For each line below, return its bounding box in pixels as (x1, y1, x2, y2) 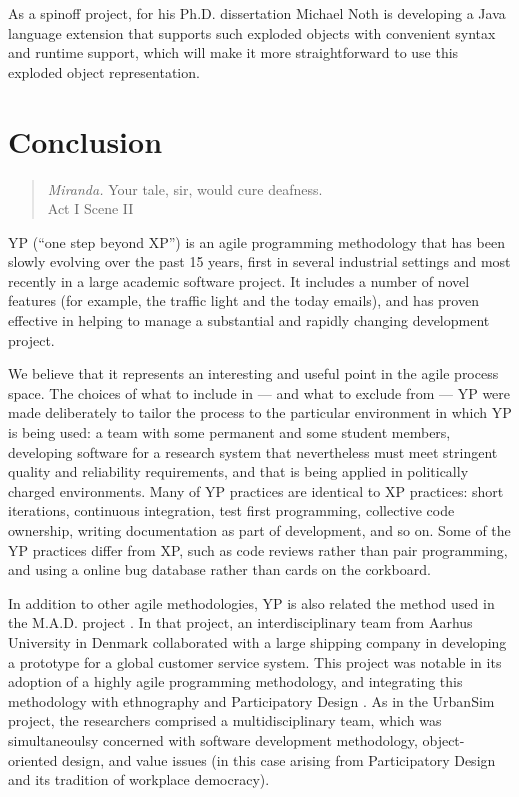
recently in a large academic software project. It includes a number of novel (8, 270, 470, 291)
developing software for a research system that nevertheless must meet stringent (8, 441, 498, 462)
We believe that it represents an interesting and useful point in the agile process (8, 363, 499, 384)
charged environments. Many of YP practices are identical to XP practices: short (8, 480, 504, 501)
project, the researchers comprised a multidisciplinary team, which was (8, 710, 442, 731)
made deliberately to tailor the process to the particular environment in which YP (8, 402, 512, 423)
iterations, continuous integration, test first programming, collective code (8, 500, 455, 521)
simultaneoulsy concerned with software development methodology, (8, 729, 418, 750)
